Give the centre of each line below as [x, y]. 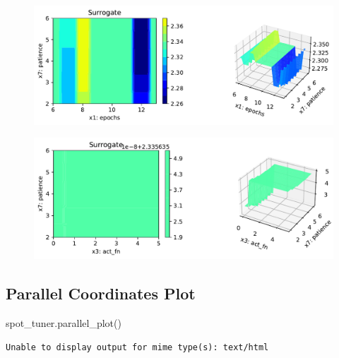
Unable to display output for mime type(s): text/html [137, 347]
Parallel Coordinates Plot [101, 293]
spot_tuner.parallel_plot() [64, 323]
